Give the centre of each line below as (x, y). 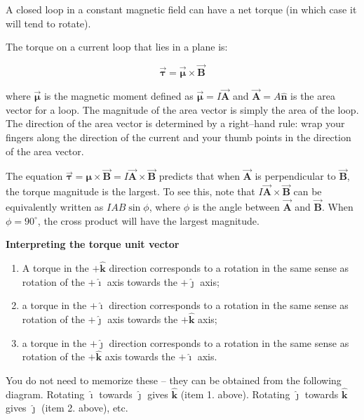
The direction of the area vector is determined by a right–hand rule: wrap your (175, 123)
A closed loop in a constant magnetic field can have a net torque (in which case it (181, 9)
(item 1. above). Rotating (235, 394)
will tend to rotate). (48, 23)
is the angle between (236, 207)
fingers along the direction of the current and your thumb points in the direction (178, 137)
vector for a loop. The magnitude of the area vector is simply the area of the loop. (182, 109)
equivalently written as (55, 207)
